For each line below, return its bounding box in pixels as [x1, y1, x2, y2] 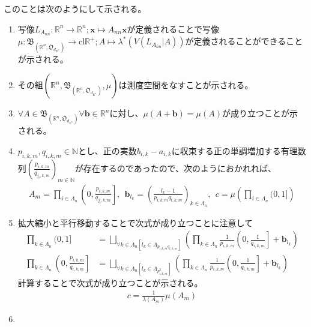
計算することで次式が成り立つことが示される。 [17, 276, 203, 289]
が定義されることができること [185, 35, 303, 47]
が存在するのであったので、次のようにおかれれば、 [74, 161, 277, 174]
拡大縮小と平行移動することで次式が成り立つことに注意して [17, 216, 253, 229]
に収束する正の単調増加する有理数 [171, 145, 306, 157]
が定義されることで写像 [127, 22, 219, 35]
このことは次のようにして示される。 [4, 2, 146, 14]
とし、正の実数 [77, 145, 137, 157]
